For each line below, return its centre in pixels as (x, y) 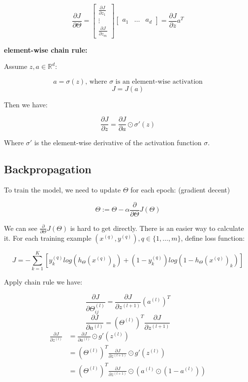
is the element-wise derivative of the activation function (118, 143)
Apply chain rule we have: (43, 282)
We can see (21, 228)
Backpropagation (48, 169)
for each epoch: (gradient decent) (180, 190)
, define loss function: (213, 238)
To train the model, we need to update (62, 190)
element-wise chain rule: (46, 49)
